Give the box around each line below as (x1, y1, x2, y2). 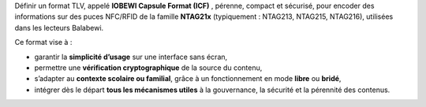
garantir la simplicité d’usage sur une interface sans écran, (34, 52, 228, 61)
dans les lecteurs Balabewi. (14, 23, 104, 32)
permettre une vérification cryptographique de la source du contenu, (34, 63, 263, 72)
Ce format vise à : (14, 38, 73, 47)
